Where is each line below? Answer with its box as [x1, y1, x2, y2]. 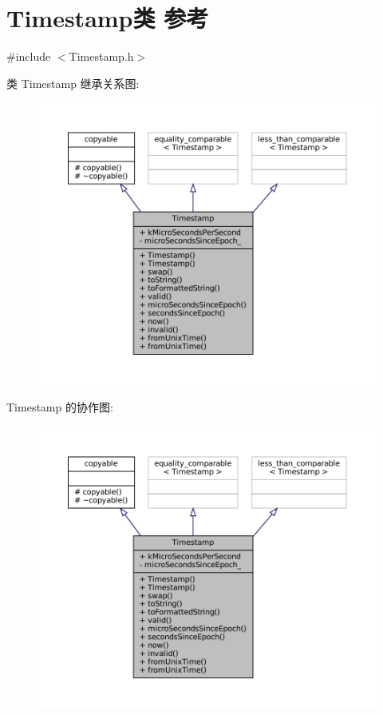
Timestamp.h [69, 48, 134, 65]
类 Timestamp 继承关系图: [6, 74, 140, 91]
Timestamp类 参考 [6, 2, 209, 34]
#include [6, 48, 51, 65]
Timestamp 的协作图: [6, 399, 113, 415]
